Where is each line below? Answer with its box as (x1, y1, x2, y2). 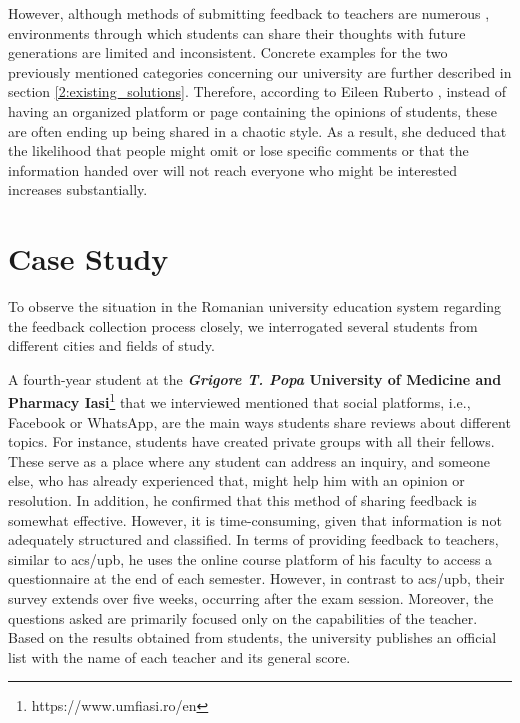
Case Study (8, 238, 169, 279)
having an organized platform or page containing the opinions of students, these (8, 100, 497, 121)
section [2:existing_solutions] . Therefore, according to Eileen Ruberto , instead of (8, 81, 506, 102)
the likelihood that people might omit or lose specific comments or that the (8, 140, 469, 161)
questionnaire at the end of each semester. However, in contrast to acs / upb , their (8, 568, 505, 589)
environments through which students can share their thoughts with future (8, 22, 466, 43)
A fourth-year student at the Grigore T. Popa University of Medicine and (8, 368, 502, 389)
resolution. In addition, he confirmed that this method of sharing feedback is (8, 490, 477, 511)
